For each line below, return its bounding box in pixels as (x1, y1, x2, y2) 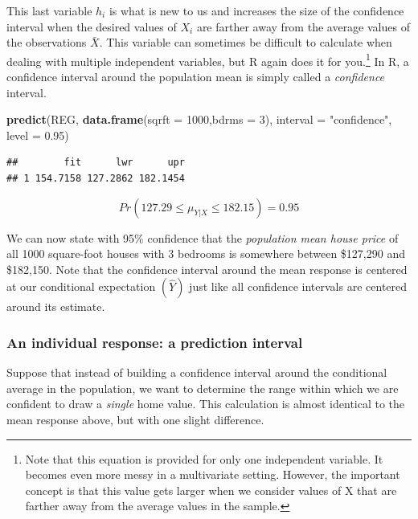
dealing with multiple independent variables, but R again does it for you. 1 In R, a (6, 50, 409, 69)
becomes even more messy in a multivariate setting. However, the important (25, 466, 400, 483)
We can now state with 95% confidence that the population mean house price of (6, 229, 399, 246)
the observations (6, 34, 87, 51)
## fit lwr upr (6, 157, 185, 169)
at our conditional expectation (6, 278, 156, 295)
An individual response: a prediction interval (6, 332, 303, 352)
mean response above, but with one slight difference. (6, 411, 264, 427)
